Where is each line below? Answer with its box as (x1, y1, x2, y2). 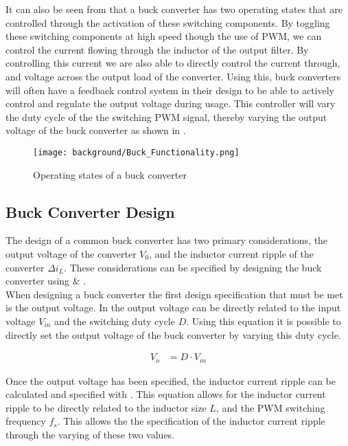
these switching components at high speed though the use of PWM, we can (5, 29, 322, 43)
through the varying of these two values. (5, 427, 175, 441)
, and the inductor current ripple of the (149, 246, 314, 260)
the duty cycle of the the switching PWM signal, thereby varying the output (5, 109, 327, 124)
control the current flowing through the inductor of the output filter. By (5, 42, 309, 56)
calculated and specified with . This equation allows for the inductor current (5, 387, 326, 401)
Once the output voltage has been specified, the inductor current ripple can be (5, 373, 336, 388)
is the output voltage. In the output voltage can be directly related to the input (5, 300, 341, 315)
